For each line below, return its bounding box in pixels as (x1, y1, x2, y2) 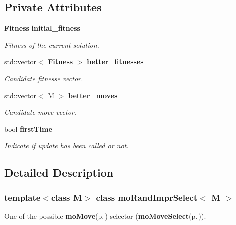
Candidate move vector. (4, 107, 77, 117)
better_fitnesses (87, 56, 144, 67)
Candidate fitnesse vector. (4, 73, 83, 83)
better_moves (68, 90, 118, 100)
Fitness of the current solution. (4, 39, 99, 50)
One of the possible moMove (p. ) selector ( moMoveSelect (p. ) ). (4, 210, 206, 221)
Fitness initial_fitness (4, 23, 80, 33)
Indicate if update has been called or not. (4, 140, 129, 151)
